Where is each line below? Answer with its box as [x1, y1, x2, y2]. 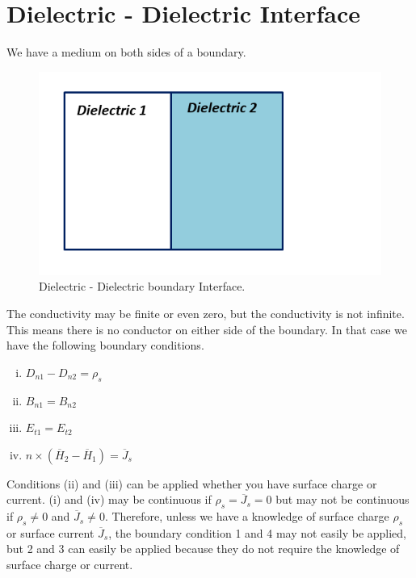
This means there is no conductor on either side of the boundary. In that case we [6, 320, 407, 337]
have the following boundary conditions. [6, 337, 204, 354]
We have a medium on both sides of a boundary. [6, 44, 246, 61]
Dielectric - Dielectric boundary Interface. [39, 278, 246, 295]
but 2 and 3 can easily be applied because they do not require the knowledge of [6, 540, 400, 557]
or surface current [6, 524, 95, 541]
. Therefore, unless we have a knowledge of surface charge [104, 508, 389, 525]
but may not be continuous [275, 491, 410, 508]
